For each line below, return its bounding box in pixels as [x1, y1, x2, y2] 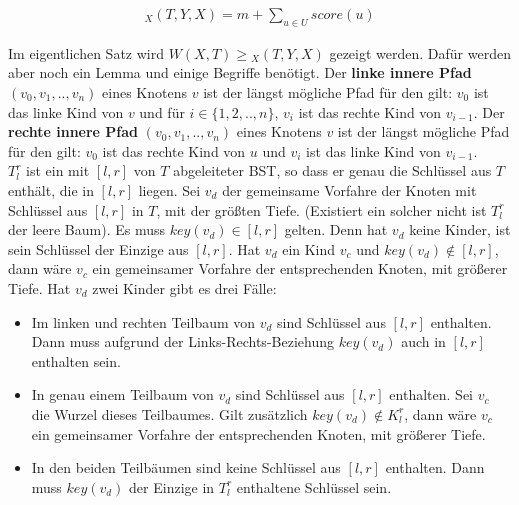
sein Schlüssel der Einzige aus [8, 238, 189, 259]
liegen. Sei [138, 179, 201, 200]
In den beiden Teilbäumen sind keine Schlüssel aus [31, 457, 341, 478]
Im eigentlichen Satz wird [8, 42, 164, 63]
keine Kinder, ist [409, 219, 511, 240]
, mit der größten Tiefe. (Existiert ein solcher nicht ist [156, 199, 487, 220]
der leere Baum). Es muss [8, 219, 165, 240]
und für [139, 101, 185, 122]
